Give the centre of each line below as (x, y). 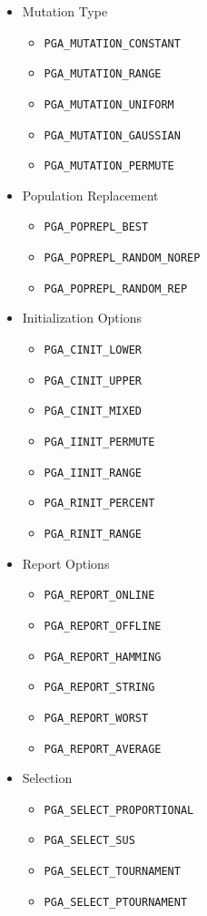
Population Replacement (90, 195)
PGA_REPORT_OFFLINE (103, 626)
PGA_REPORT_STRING (99, 688)
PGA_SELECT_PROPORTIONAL (119, 810)
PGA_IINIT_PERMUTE (99, 442)
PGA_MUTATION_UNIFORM (109, 104)
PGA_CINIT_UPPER (93, 381)
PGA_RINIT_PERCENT (99, 504)
